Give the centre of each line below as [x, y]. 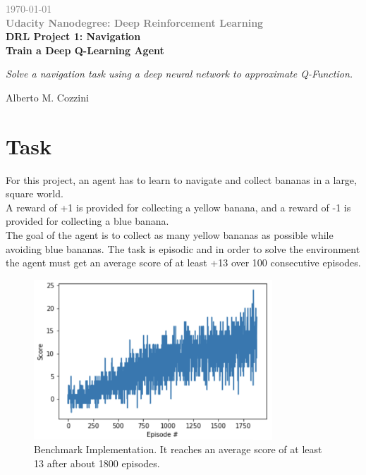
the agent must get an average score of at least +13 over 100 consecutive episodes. [183, 263]
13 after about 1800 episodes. [97, 463]
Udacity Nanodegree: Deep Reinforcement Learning [135, 22]
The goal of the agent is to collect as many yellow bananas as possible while [170, 235]
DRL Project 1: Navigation [73, 36]
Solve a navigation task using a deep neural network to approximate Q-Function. [179, 74]
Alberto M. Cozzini [47, 97]
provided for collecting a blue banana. [87, 221]
